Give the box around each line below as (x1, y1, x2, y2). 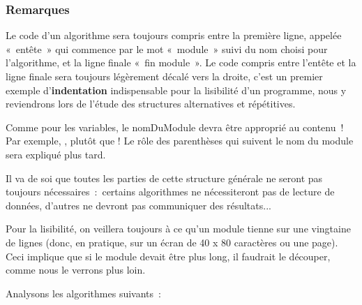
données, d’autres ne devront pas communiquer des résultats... (6, 198, 271, 212)
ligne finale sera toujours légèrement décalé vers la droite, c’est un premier (6, 69, 323, 83)
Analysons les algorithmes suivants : (6, 285, 161, 300)
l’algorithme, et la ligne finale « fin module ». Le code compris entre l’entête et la (6, 55, 356, 70)
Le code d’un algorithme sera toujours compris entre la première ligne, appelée (6, 28, 342, 43)
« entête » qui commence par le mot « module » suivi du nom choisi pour (6, 41, 328, 56)
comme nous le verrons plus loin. (6, 262, 146, 277)
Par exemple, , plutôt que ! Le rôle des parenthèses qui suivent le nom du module (6, 133, 354, 148)
